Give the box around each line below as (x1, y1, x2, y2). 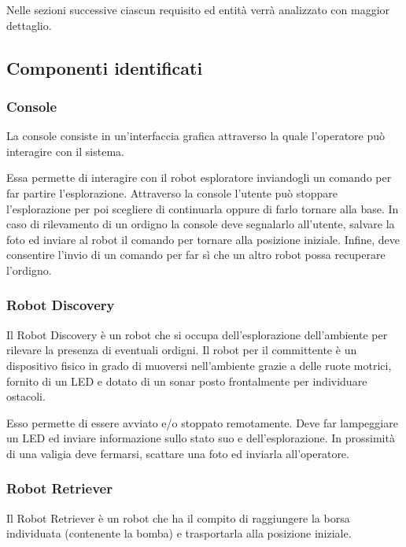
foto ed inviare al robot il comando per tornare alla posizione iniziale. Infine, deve (6, 231, 400, 247)
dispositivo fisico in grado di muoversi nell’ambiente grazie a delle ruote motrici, (6, 357, 392, 373)
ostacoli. (6, 388, 46, 405)
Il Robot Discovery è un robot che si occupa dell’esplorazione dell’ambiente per (6, 326, 388, 342)
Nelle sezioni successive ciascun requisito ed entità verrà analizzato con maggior (6, 2, 390, 17)
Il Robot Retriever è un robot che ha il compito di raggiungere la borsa (6, 509, 350, 526)
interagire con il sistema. (6, 142, 124, 159)
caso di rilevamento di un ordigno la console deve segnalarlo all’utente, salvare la (6, 216, 395, 232)
